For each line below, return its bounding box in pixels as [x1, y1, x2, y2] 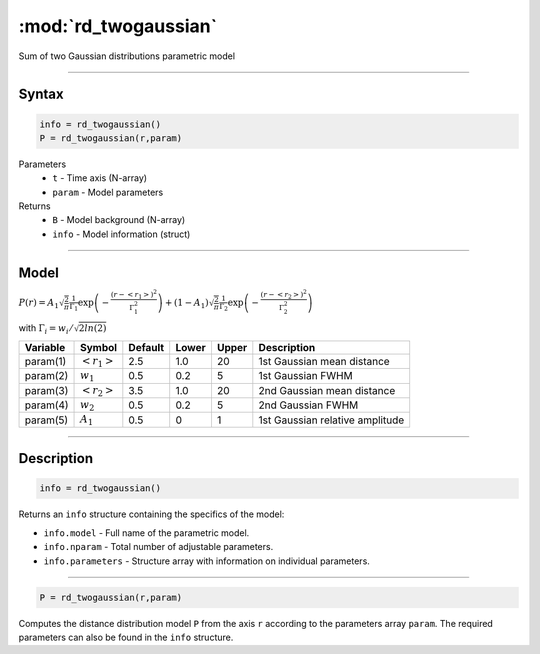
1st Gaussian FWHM [258, 369, 354, 383]
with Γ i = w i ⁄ [18, 321, 73, 336]
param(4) [24, 398, 69, 412]
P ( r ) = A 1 [18, 297, 60, 311]
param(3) [24, 383, 69, 397]
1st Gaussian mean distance [258, 355, 390, 369]
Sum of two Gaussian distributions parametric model [18, 50, 235, 62]
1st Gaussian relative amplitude [258, 413, 405, 427]
